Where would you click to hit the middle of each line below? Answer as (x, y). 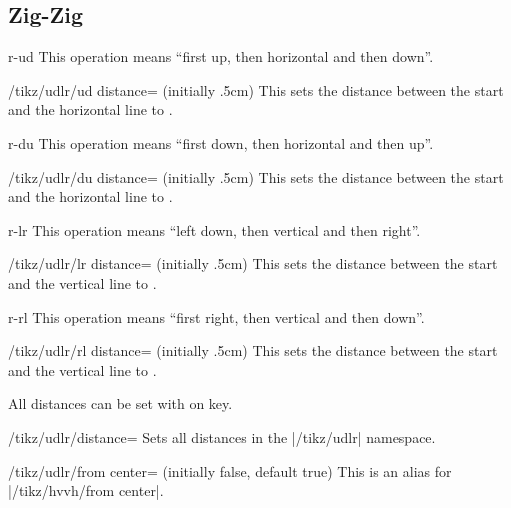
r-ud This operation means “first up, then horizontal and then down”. (221, 56)
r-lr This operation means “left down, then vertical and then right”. (214, 229)
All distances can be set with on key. (120, 403)
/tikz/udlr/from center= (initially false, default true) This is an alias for (230, 470)
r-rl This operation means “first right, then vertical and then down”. (216, 316)
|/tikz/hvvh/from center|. (86, 490)
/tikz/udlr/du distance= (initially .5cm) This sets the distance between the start (256, 176)
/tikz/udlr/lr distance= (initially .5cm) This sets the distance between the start (253, 263)
